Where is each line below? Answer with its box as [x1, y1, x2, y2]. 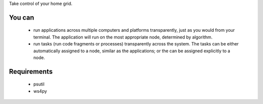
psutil [33, 81, 45, 87]
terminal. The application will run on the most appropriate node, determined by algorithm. [33, 34, 213, 40]
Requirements [9, 67, 53, 76]
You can [9, 13, 34, 21]
